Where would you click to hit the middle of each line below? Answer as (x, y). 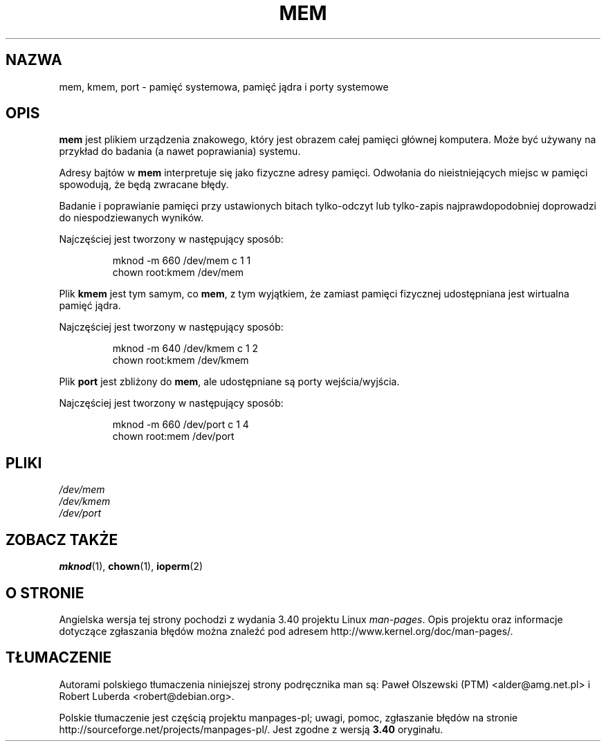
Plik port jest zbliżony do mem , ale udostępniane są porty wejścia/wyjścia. (229, 382)
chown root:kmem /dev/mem (178, 273)
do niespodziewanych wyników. (131, 218)
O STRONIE (45, 593)
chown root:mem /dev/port (173, 436)
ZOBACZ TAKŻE (62, 539)
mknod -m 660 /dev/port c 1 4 (181, 425)
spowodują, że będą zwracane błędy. (144, 185)
